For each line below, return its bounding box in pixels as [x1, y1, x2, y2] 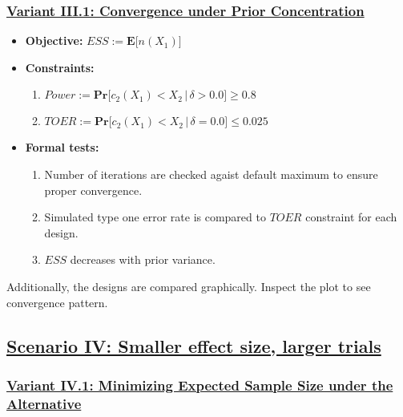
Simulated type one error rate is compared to [44, 208, 266, 225]
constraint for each [305, 208, 397, 225]
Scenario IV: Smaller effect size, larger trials [6, 333, 381, 358]
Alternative [6, 393, 82, 413]
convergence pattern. [6, 294, 108, 310]
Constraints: [25, 59, 95, 75]
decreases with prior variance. [70, 251, 216, 268]
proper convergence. [44, 181, 143, 198]
